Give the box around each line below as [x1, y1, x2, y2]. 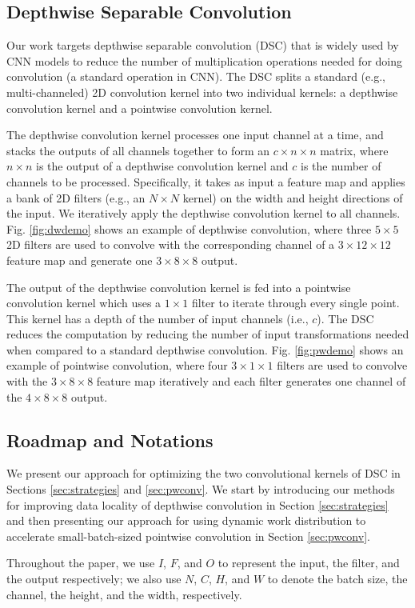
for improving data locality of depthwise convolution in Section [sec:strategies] [6, 496, 389, 513]
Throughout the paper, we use [6, 554, 155, 571]
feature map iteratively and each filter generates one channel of [96, 373, 406, 390]
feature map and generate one [6, 251, 153, 268]
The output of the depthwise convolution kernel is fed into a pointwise [6, 278, 351, 295]
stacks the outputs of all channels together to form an [6, 142, 269, 158]
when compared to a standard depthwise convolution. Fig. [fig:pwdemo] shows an [6, 341, 404, 358]
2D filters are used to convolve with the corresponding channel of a [6, 236, 335, 253]
